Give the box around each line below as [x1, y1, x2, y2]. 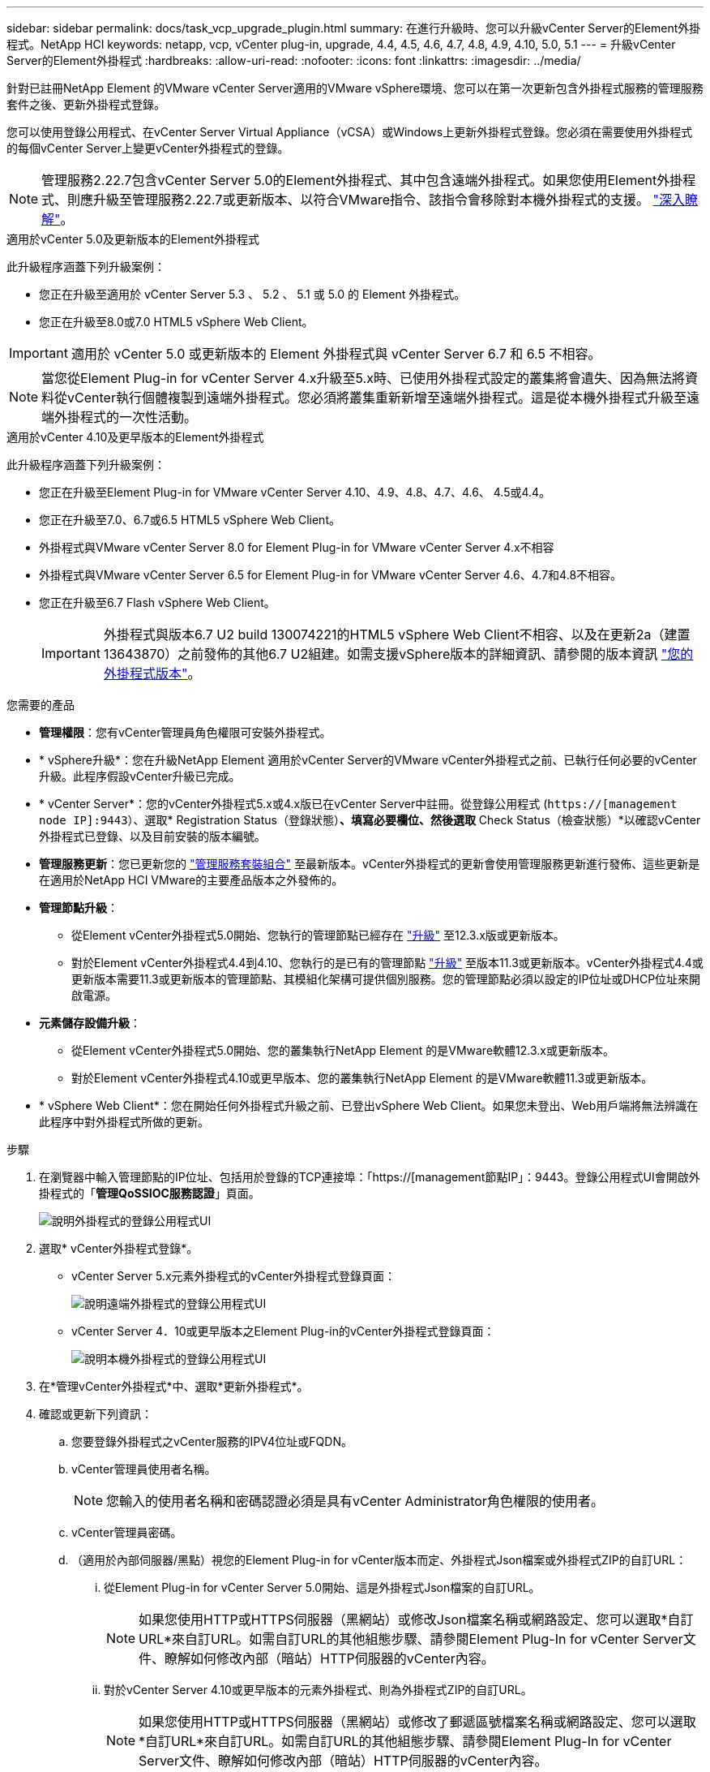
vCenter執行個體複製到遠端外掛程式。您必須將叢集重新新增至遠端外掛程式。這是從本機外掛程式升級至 [67, 389, 686, 406]
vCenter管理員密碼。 [71, 1525, 182, 1539]
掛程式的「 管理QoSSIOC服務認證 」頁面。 [39, 1186, 260, 1200]
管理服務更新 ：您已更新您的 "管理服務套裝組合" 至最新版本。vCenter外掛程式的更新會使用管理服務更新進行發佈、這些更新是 [39, 857, 700, 871]
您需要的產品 [6, 698, 75, 712]
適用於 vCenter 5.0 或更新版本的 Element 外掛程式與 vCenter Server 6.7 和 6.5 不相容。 [71, 346, 601, 362]
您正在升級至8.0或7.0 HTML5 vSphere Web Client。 [39, 315, 314, 329]
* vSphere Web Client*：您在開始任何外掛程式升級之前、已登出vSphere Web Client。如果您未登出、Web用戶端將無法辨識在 [39, 1099, 699, 1112]
